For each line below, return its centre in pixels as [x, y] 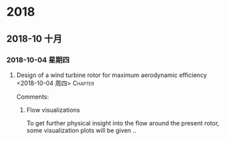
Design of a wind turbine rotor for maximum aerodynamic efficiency [112, 75]
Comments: [32, 97]
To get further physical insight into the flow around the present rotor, [123, 123]
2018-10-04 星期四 [38, 60]
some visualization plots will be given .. [81, 130]
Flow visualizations [53, 110]
